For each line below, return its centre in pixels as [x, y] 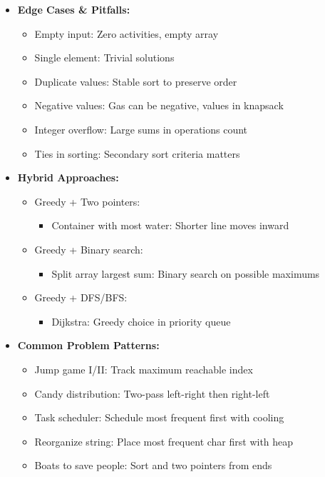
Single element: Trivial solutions [104, 57]
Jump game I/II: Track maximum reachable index [144, 369]
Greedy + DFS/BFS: [81, 297]
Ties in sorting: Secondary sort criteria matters [137, 153]
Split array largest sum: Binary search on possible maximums [186, 273]
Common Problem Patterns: [88, 345]
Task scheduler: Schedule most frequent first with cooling [159, 417]
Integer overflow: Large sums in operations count [141, 129]
